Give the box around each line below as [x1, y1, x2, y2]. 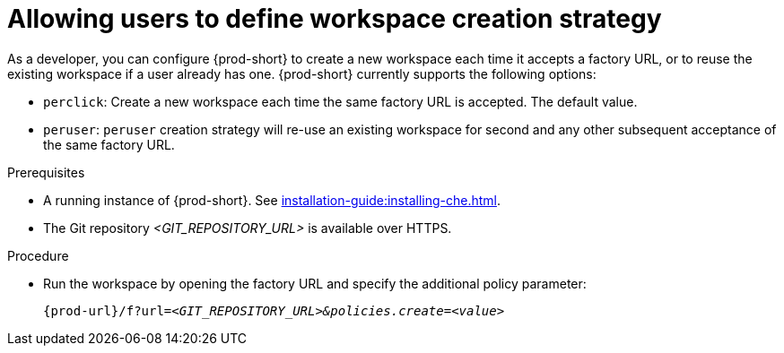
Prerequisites [7, 164, 85, 180]
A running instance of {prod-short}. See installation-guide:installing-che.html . [43, 192, 501, 208]
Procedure [7, 247, 69, 263]
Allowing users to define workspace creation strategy [7, 4, 662, 34]
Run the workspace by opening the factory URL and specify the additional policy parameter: [43, 275, 587, 291]
